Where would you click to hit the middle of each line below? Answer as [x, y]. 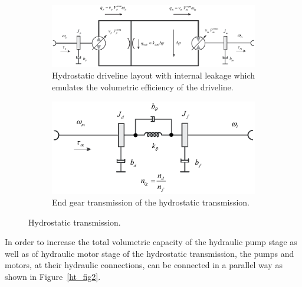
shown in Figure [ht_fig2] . [53, 277]
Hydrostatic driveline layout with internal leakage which [153, 75]
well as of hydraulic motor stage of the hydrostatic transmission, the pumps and [150, 253]
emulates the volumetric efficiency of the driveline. [143, 87]
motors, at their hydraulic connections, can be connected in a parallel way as [144, 265]
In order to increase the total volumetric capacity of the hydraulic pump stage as [151, 242]
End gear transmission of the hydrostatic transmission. [151, 202]
